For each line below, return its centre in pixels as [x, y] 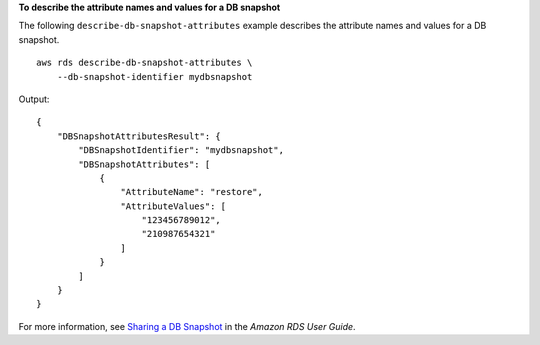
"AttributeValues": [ [173, 206]
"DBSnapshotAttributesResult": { [139, 136]
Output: [34, 99]
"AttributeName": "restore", [192, 192]
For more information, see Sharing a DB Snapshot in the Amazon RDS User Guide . [187, 326]
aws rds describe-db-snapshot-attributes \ [144, 63]
